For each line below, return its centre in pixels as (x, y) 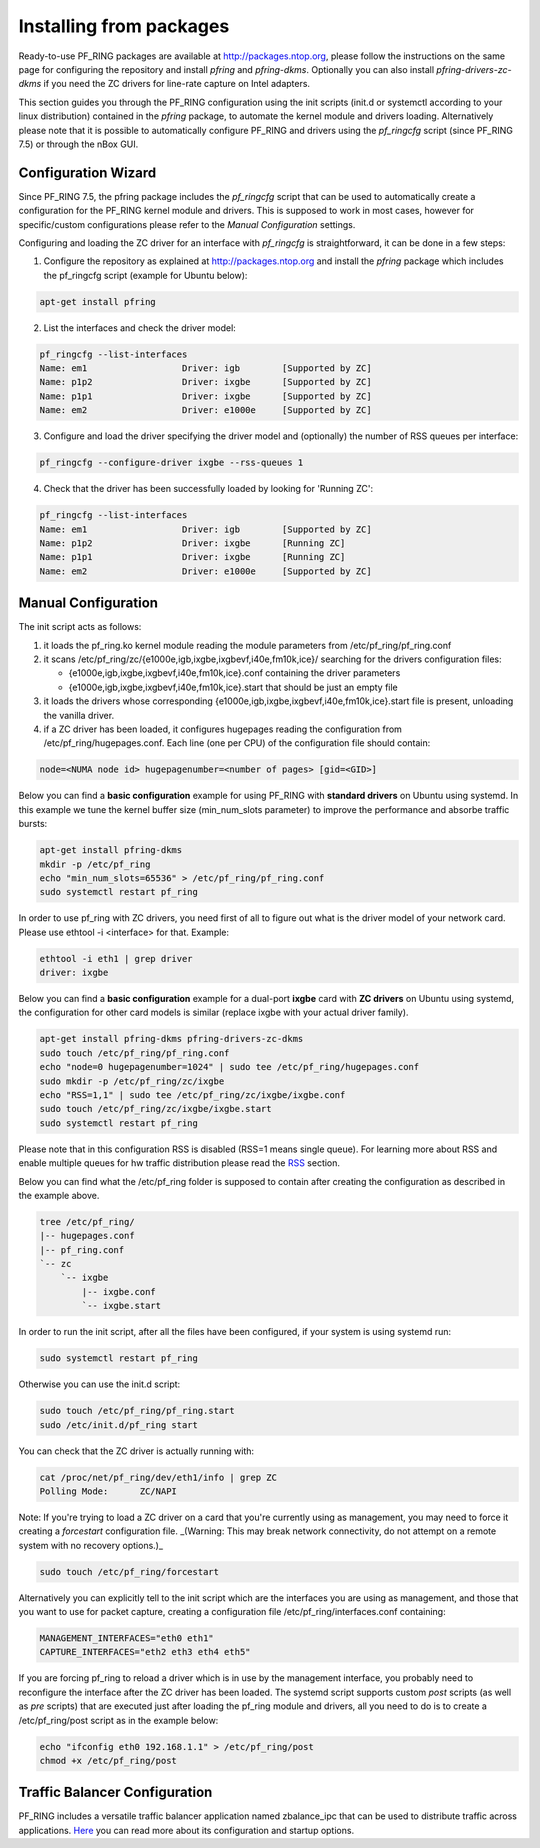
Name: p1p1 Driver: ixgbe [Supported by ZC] (205, 396)
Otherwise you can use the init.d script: (99, 1384)
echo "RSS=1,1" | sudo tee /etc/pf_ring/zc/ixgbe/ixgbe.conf (192, 1094)
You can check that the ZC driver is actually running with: (136, 1451)
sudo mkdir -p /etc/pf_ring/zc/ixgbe (132, 1081)
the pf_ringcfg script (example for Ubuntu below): (145, 275)
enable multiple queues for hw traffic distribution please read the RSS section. (179, 1163)
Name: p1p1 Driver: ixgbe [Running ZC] (192, 557)
